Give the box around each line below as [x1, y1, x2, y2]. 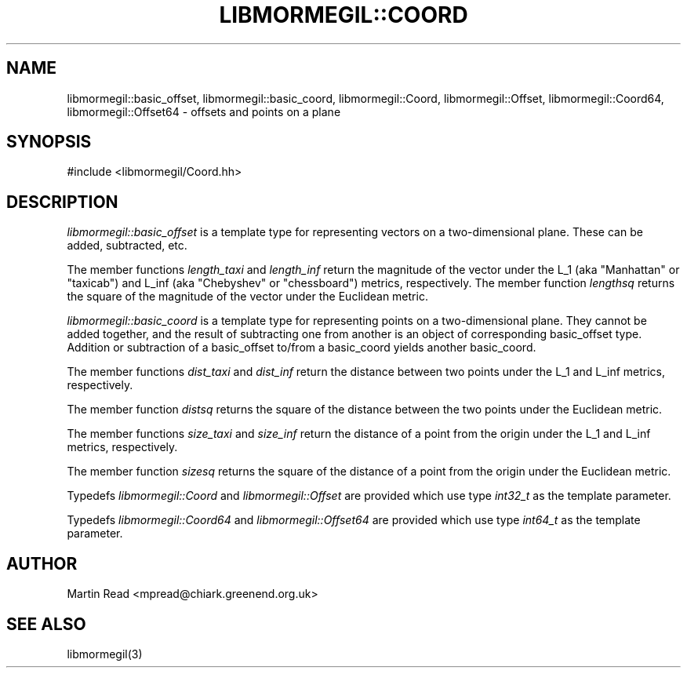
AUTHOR [6, 553, 78, 574]
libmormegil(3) [67, 647, 143, 661]
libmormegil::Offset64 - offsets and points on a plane [67, 104, 341, 118]
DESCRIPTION [6, 191, 118, 212]
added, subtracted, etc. [67, 239, 187, 253]
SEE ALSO [6, 614, 86, 634]
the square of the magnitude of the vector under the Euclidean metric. [67, 290, 428, 304]
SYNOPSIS [6, 132, 92, 152]
